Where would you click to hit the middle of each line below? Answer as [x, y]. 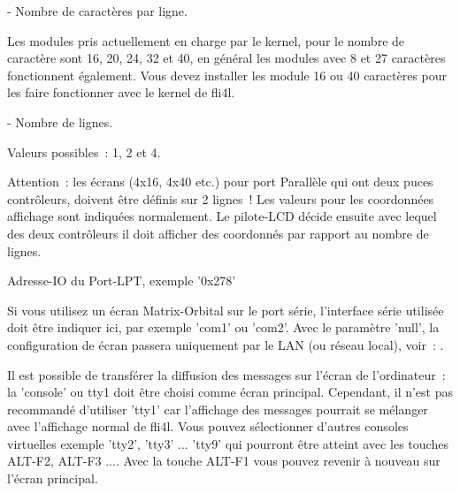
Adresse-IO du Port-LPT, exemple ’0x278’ [122, 281]
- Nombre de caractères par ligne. [97, 11]
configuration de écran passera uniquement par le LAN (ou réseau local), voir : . [226, 344]
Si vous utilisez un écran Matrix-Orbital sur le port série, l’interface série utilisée [226, 310]
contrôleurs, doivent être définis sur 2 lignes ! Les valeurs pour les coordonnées [221, 198]
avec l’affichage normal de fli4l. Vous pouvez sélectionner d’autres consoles [208, 426]
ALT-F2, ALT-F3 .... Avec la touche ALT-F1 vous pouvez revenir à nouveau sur [224, 461]
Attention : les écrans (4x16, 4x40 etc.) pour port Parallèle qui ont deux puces [220, 182]
